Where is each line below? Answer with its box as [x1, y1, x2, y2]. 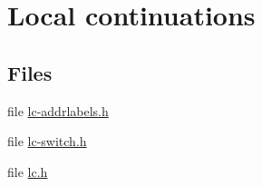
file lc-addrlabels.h [7, 101, 109, 120]
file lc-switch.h [7, 132, 87, 151]
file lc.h [7, 162, 48, 181]
